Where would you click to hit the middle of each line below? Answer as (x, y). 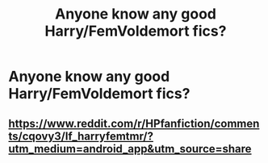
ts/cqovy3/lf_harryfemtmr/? (81, 136)
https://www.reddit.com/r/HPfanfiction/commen (134, 123)
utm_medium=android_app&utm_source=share (130, 149)
